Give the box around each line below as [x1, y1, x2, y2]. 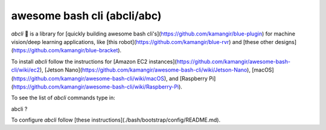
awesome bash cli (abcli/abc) [11, 9, 162, 22]
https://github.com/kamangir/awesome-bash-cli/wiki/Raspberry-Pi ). [13, 83, 182, 90]
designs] [275, 38, 297, 45]
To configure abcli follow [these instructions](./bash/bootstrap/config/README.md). [11, 116, 220, 123]
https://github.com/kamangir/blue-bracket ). [13, 47, 122, 54]
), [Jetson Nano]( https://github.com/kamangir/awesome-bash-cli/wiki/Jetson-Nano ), [39, 66, 251, 73]
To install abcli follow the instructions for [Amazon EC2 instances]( [11, 58, 177, 65]
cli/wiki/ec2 [11, 66, 40, 73]
